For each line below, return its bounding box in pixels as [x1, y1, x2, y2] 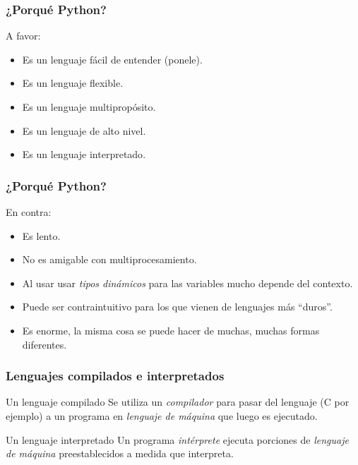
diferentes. [22, 337, 67, 351]
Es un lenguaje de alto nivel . [22, 123, 146, 138]
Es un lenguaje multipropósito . [22, 99, 156, 114]
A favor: [6, 28, 41, 43]
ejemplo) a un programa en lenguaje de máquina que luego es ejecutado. [6, 408, 318, 423]
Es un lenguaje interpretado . [22, 147, 146, 162]
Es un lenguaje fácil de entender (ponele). [22, 52, 203, 66]
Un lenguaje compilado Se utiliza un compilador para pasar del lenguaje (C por [6, 394, 350, 409]
